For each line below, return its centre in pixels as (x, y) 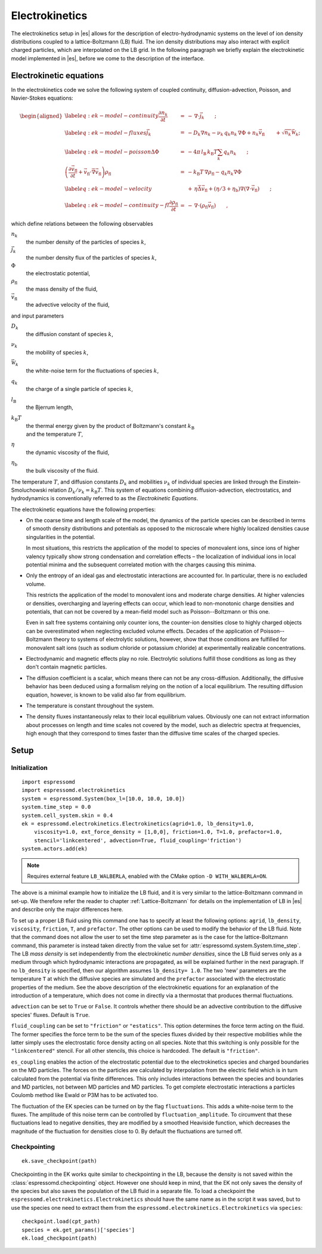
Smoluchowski (29, 490)
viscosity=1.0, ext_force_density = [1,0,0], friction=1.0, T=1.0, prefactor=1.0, (158, 832)
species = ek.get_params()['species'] (78, 1230)
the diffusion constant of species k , (69, 334)
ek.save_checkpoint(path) (60, 1161)
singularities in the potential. (61, 537)
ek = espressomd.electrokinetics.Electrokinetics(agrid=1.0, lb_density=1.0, (138, 823)
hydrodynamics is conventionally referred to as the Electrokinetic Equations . (105, 498)
